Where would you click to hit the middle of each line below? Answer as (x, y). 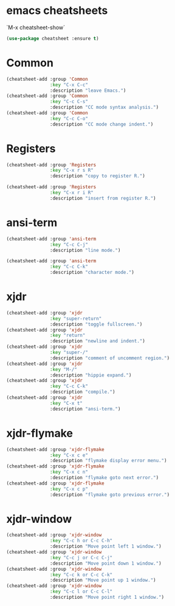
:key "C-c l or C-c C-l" (81, 592)
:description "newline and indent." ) (98, 341)
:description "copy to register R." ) (98, 176)
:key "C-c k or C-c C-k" (81, 574)
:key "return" (67, 335)
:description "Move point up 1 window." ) (103, 580)
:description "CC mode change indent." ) (101, 124)
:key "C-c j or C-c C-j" (81, 557)
